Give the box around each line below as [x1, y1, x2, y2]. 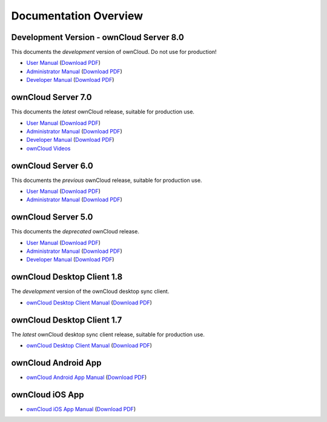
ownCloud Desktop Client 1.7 [11, 315, 122, 325]
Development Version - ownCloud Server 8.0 [11, 32, 184, 42]
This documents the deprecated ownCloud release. [11, 228, 139, 235]
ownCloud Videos [26, 144, 71, 152]
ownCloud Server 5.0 [11, 212, 93, 223]
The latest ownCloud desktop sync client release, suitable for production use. [11, 330, 205, 338]
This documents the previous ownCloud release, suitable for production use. [11, 176, 202, 184]
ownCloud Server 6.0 [11, 161, 93, 171]
